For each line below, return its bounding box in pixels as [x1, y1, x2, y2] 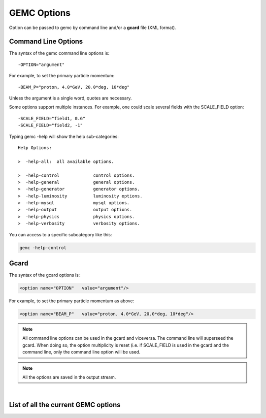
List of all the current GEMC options [9, 401, 121, 409]
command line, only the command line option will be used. [22, 349, 140, 355]
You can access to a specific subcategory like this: [9, 231, 112, 237]
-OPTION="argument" [18, 62, 65, 67]
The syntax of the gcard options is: [9, 272, 80, 278]
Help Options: [18, 145, 52, 150]
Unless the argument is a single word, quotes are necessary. [9, 95, 132, 101]
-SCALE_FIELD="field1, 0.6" [18, 116, 86, 121]
